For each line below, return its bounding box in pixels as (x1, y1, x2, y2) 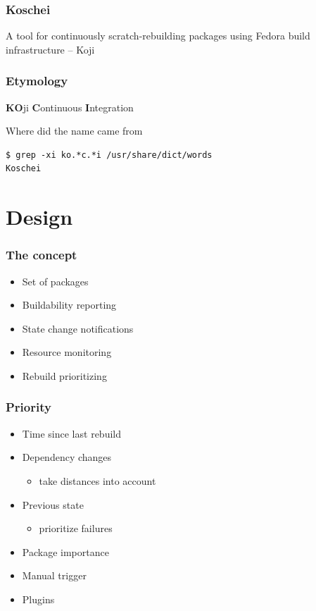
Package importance (22, 544, 109, 559)
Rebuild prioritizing (22, 368, 107, 383)
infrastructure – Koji (6, 42, 95, 56)
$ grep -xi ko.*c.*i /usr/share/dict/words (6, 149, 213, 160)
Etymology (6, 72, 68, 90)
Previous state (22, 497, 84, 512)
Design (6, 202, 73, 231)
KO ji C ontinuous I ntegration (6, 99, 134, 114)
